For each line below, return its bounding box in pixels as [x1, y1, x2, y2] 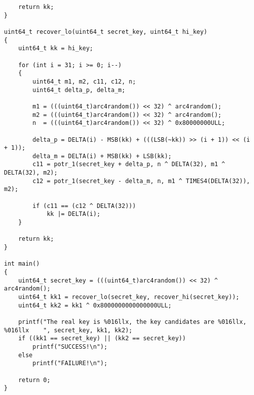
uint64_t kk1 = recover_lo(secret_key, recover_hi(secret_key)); [18, 293, 240, 300]
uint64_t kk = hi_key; [18, 45, 93, 52]
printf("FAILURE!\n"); [32, 360, 108, 367]
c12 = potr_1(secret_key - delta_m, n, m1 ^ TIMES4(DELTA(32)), [32, 177, 250, 185]
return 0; [18, 376, 51, 384]
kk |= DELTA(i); [46, 210, 101, 218]
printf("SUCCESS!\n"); [32, 343, 108, 350]
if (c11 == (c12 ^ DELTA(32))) [32, 202, 136, 209]
